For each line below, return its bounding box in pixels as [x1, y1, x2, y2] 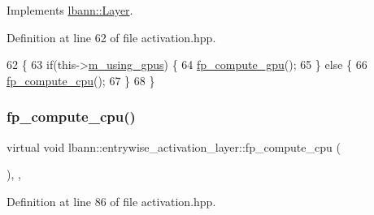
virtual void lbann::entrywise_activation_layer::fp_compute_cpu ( [7, 138, 341, 155]
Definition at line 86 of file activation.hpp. [7, 192, 216, 209]
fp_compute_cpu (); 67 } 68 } [7, 71, 155, 88]
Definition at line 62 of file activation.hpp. [7, 28, 216, 45]
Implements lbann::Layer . [7, 2, 133, 18]
